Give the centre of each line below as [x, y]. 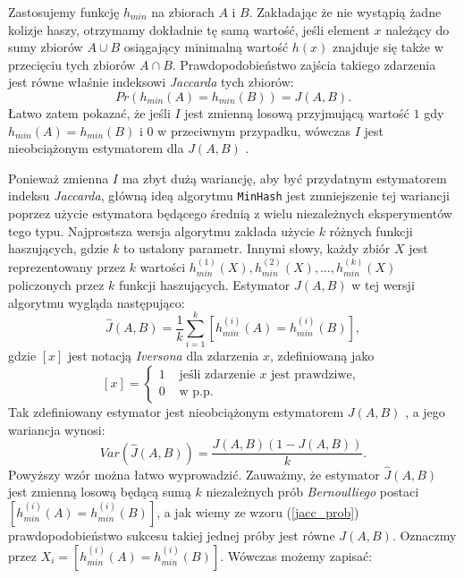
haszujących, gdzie [59, 248]
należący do [418, 29]
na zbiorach [183, 12]
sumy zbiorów [46, 47]
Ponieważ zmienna [59, 178]
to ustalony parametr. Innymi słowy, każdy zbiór [257, 248]
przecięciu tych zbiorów [72, 64]
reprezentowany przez [67, 266]
